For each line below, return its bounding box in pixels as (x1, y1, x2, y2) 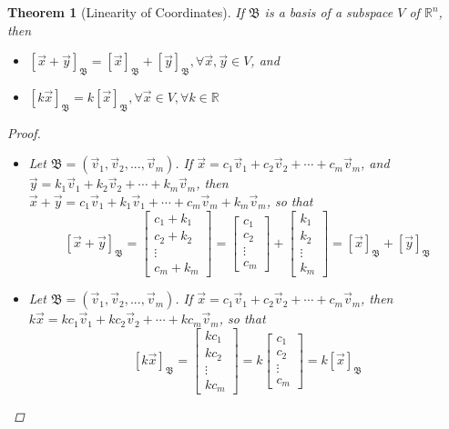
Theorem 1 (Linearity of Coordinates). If (7, 3, 244, 21)
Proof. (7, 123, 41, 142)
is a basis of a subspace (264, 3, 393, 21)
